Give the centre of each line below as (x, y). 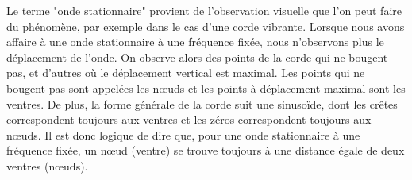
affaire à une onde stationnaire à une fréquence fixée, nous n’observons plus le (195, 42)
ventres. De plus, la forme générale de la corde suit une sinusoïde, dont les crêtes (202, 103)
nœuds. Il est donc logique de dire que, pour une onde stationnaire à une (183, 134)
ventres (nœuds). (47, 165)
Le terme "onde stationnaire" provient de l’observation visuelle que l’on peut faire (204, 10)
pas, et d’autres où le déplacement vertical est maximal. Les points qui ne (186, 73)
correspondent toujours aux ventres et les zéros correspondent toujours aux (189, 119)
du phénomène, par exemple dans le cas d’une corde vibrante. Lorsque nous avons (206, 26)
